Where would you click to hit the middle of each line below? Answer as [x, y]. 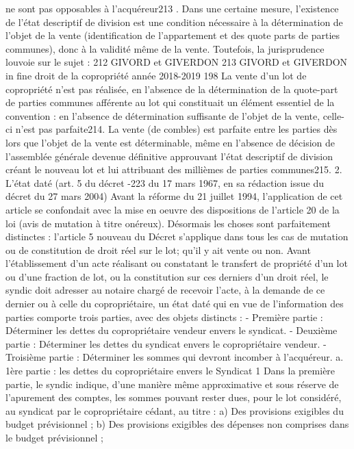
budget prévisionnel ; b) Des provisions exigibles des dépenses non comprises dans [177, 424]
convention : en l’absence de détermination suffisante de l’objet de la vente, [163, 115]
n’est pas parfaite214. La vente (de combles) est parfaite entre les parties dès [176, 129]
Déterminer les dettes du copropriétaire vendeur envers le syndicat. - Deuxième [172, 330]
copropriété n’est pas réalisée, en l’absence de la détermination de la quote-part [172, 89]
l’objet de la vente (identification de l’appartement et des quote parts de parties [173, 35]
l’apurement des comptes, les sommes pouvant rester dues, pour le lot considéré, [174, 397]
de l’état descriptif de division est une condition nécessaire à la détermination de [174, 22]
